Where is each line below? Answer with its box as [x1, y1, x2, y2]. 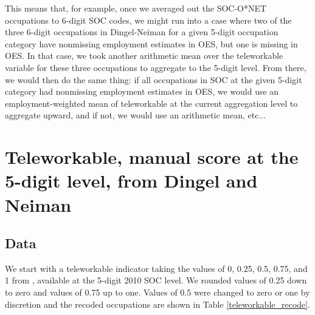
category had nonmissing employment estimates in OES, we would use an [5, 85, 279, 98]
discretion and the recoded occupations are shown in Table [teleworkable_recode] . [5, 297, 311, 310]
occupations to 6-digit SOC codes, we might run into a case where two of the [5, 13, 292, 26]
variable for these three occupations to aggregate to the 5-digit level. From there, [5, 61, 306, 73]
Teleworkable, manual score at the [5, 144, 299, 169]
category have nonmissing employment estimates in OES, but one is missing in [5, 37, 298, 50]
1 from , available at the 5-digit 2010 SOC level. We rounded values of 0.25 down [5, 274, 307, 286]
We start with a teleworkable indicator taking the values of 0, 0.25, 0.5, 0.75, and [5, 262, 308, 274]
